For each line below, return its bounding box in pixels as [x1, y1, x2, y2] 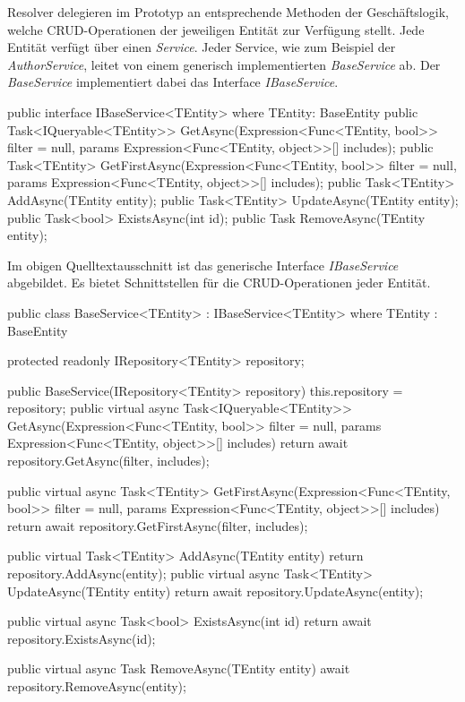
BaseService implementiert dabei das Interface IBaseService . [7, 73, 339, 91]
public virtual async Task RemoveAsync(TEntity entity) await [7, 659, 350, 678]
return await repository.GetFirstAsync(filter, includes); [7, 516, 308, 535]
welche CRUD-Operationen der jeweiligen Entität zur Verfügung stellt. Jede [7, 20, 425, 39]
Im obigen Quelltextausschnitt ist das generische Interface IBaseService [7, 255, 399, 274]
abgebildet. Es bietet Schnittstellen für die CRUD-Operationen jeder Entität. [7, 273, 431, 292]
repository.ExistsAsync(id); [7, 629, 156, 647]
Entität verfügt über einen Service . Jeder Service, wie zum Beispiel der [7, 38, 396, 56]
